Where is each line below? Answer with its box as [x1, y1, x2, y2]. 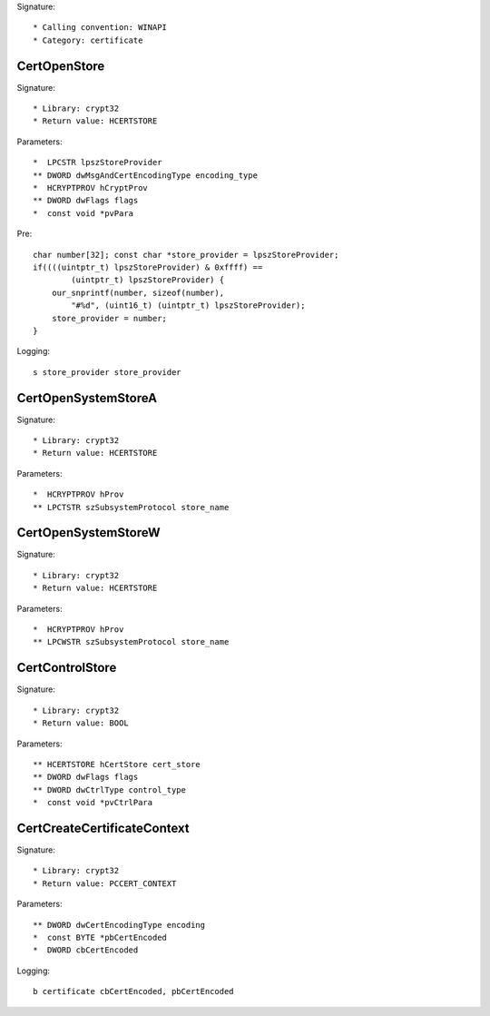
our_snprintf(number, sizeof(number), [51, 287, 225, 298]
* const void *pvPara [33, 208, 134, 218]
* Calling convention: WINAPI [33, 23, 168, 33]
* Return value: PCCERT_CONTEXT [33, 878, 177, 889]
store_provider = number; [51, 313, 168, 323]
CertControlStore [16, 660, 117, 676]
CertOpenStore [16, 58, 105, 74]
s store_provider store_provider [33, 367, 181, 377]
